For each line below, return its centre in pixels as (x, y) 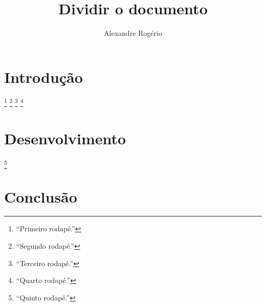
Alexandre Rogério (133, 33)
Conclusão (41, 196)
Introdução (43, 76)
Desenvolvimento (65, 138)
